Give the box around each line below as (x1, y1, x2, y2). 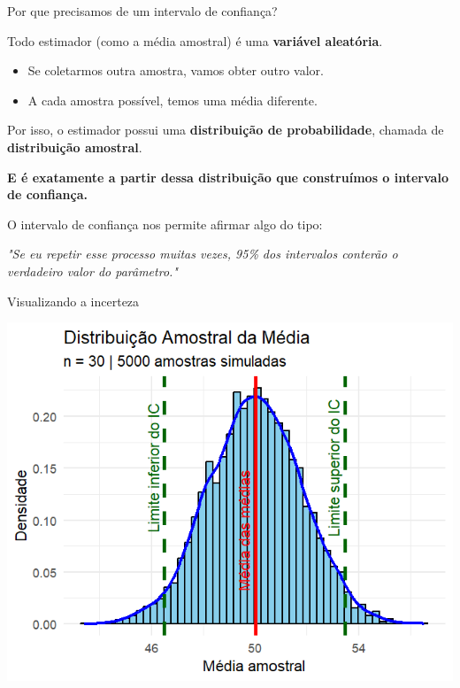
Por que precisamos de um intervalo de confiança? (7, 2, 278, 19)
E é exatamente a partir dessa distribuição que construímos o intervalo (7, 167, 448, 186)
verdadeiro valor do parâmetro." (7, 261, 178, 280)
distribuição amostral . (7, 137, 142, 156)
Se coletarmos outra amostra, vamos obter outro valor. (27, 61, 324, 80)
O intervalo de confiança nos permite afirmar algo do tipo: (7, 214, 323, 233)
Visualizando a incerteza (7, 291, 140, 310)
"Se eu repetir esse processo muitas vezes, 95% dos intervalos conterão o (7, 244, 398, 263)
